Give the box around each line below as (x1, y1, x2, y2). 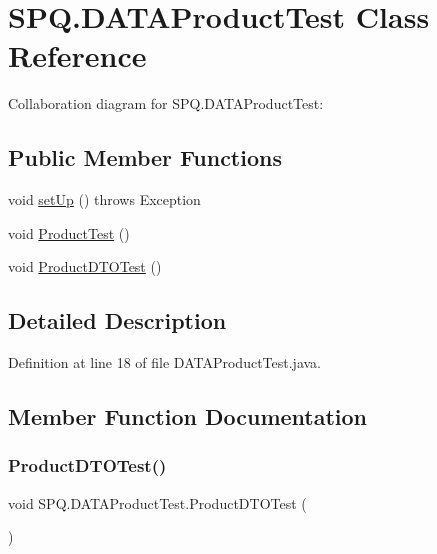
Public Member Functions (8, 142, 282, 173)
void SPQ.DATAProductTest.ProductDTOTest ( (8, 492, 307, 513)
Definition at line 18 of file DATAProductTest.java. (8, 352, 322, 373)
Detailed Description (8, 305, 227, 336)
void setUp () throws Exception (8, 189, 201, 210)
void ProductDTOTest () (8, 256, 162, 277)
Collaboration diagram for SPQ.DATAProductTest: (8, 93, 324, 114)
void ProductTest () (8, 222, 130, 243)
